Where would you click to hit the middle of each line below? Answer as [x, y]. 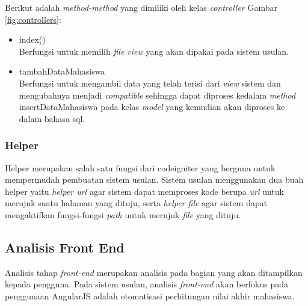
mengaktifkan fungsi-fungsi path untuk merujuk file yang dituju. [123, 214]
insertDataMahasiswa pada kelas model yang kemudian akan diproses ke [152, 107]
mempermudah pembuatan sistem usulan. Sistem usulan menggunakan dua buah [154, 179]
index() [32, 39]
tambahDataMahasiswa [62, 71]
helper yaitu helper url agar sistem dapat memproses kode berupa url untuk [144, 191]
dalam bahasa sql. [52, 118]
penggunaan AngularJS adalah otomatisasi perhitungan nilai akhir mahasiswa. [150, 295]
